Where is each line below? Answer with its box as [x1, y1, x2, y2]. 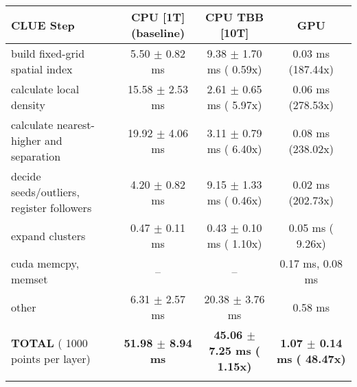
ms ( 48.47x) [276, 350, 346, 366]
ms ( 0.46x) [207, 191, 262, 208]
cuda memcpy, [11, 255, 80, 271]
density [11, 97, 45, 113]
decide [11, 168, 41, 184]
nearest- [56, 117, 95, 132]
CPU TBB [205, 9, 264, 25]
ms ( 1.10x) [207, 235, 262, 251]
